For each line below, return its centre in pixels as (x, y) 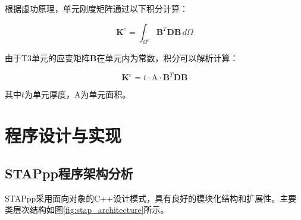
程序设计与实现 (63, 135)
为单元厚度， (50, 94)
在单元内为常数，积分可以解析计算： (167, 58)
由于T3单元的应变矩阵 (48, 58)
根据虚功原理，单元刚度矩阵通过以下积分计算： (96, 8)
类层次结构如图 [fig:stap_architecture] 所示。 (87, 210)
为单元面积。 (106, 94)
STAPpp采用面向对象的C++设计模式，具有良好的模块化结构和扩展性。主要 (151, 198)
